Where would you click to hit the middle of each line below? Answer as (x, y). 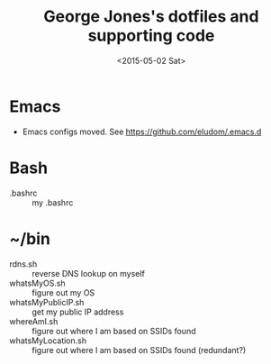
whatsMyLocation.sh (48, 341)
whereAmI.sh (34, 321)
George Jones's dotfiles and (151, 17)
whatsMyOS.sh (37, 283)
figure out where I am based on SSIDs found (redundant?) (139, 350)
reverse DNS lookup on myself (89, 273)
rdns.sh (23, 264)
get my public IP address (78, 312)
